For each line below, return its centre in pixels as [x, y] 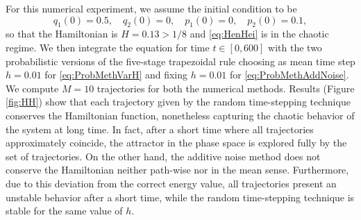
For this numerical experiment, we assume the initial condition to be [151, 8]
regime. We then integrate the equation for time [108, 47]
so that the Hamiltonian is [62, 34]
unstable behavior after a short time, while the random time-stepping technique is [180, 197]
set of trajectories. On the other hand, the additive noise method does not [163, 156]
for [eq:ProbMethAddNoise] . [289, 75]
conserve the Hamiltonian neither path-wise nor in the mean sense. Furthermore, [177, 170]
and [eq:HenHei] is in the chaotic [259, 34]
